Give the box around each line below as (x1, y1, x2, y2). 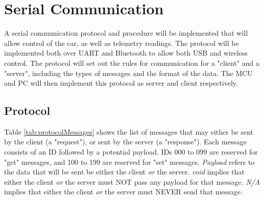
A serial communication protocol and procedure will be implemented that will (4, 28, 248, 38)
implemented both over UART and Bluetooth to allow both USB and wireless (4, 47, 248, 58)
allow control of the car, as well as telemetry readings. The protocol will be (4, 37, 239, 48)
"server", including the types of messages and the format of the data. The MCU (4, 67, 253, 78)
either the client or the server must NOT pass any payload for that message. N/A (4, 176, 260, 187)
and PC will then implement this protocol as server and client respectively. (4, 78, 238, 88)
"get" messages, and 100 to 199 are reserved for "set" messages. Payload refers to (4, 156, 255, 167)
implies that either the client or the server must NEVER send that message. (4, 186, 243, 197)
